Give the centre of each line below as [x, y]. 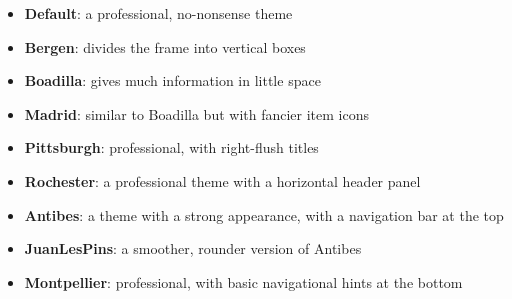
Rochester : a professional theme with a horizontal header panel [222, 180]
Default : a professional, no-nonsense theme [158, 13]
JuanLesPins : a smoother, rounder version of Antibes [193, 248]
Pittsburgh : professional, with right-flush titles [171, 147]
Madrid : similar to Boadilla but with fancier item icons [197, 113]
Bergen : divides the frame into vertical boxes [165, 46]
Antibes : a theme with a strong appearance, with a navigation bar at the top [264, 214]
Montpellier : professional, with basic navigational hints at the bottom [243, 281]
